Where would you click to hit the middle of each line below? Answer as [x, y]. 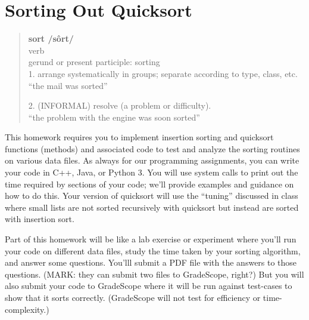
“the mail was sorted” [68, 85]
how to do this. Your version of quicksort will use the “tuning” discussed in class [152, 196]
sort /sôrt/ [51, 39]
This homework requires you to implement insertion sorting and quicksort [139, 137]
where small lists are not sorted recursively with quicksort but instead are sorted [152, 207]
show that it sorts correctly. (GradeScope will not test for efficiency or [133, 297]
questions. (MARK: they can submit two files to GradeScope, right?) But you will [154, 274]
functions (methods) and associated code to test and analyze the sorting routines [152, 148]
